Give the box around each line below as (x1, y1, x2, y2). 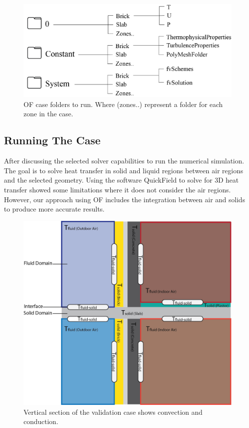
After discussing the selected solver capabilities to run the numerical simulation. (4, 156, 244, 166)
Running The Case (4, 133, 101, 148)
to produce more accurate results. (4, 204, 105, 214)
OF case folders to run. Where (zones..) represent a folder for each (24, 99, 223, 109)
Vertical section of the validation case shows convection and (24, 406, 203, 417)
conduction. (24, 416, 58, 427)
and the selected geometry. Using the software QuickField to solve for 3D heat (4, 175, 239, 185)
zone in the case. (24, 108, 74, 119)
